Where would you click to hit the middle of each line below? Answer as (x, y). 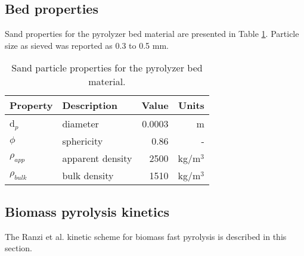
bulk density (88, 176)
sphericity (83, 141)
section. (18, 248)
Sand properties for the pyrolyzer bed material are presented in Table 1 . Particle (152, 34)
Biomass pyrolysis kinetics (87, 211)
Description (90, 105)
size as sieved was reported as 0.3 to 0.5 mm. (87, 45)
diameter (80, 123)
